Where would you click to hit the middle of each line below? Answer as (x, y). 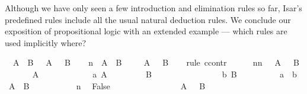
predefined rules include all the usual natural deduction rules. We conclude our (148, 19)
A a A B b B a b (164, 74)
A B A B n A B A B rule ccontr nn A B (156, 62)
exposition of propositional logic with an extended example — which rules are (146, 31)
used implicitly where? (46, 42)
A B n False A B (107, 85)
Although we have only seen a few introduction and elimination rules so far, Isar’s (153, 8)
